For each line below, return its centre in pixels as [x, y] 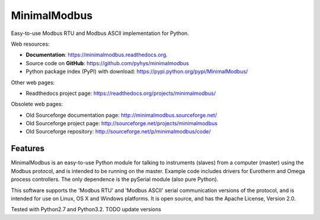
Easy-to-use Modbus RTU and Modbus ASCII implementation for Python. [100, 33]
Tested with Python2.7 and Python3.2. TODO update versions [86, 209]
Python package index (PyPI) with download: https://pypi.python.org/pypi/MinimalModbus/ [137, 72]
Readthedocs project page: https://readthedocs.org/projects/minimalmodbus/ [121, 93]
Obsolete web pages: [37, 104]
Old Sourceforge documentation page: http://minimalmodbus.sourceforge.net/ [121, 115]
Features [28, 149]
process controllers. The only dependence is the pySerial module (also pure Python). [115, 179]
